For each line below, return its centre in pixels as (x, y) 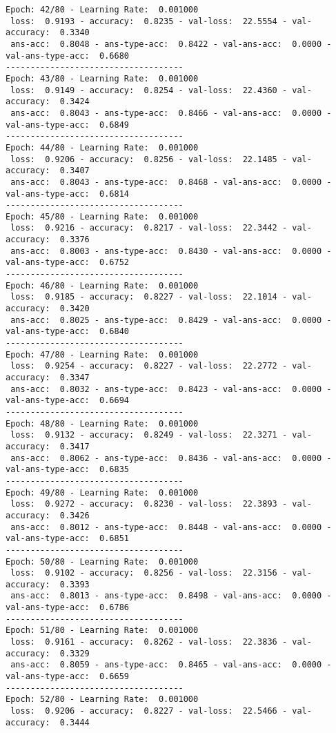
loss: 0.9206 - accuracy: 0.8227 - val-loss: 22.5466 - (149, 711)
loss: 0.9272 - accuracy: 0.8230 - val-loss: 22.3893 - (149, 504)
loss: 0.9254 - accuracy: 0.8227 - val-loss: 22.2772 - (149, 366)
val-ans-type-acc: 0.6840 (67, 332)
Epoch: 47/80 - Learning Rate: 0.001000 (102, 354)
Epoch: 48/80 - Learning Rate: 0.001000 (102, 423)
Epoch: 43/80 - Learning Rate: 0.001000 (102, 78)
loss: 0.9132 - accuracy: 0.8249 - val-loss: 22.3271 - (149, 435)
